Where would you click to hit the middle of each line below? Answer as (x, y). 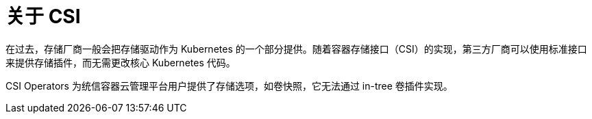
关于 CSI (43, 16)
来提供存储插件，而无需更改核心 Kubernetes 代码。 (121, 62)
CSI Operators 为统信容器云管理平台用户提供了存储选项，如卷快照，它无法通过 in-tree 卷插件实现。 (229, 85)
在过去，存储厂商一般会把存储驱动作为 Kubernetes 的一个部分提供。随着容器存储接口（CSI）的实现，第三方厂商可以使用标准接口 (296, 49)
